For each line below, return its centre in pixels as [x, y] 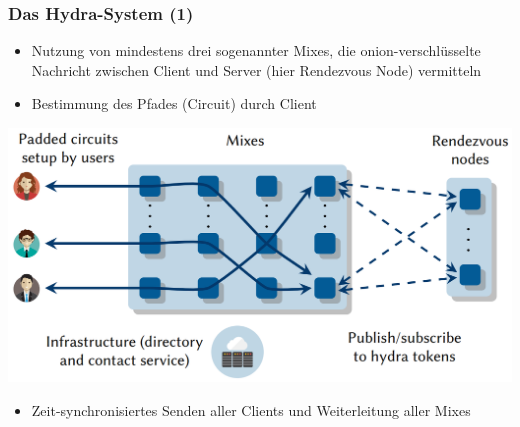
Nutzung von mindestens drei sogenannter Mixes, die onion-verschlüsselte [256, 50]
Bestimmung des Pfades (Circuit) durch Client [174, 103]
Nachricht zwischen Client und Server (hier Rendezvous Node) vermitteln [256, 69]
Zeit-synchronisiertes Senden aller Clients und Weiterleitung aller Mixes [251, 410]
